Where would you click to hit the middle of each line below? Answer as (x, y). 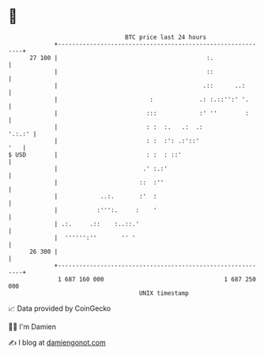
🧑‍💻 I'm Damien (32, 327)
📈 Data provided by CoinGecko (60, 308)
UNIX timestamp (164, 293)
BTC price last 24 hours (166, 37)
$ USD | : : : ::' (95, 155)
